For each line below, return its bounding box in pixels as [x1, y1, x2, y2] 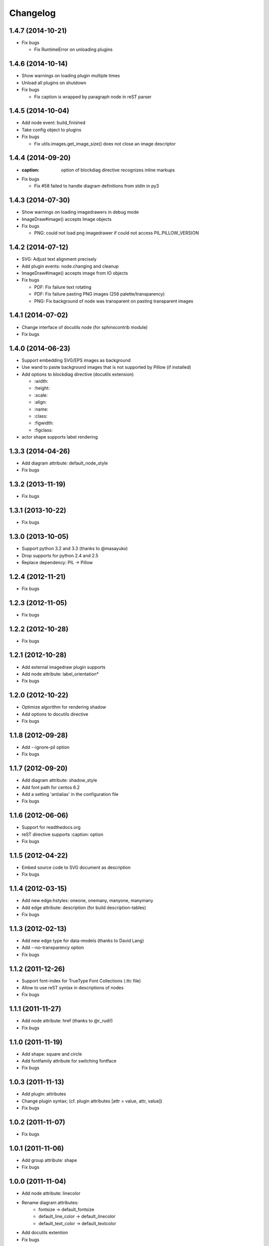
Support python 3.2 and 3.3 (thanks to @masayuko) [21, 546, 128, 552]
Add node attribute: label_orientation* [21, 671, 99, 677]
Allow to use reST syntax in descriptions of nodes [21, 985, 124, 991]
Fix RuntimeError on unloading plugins [34, 46, 113, 52]
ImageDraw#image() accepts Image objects [21, 216, 112, 222]
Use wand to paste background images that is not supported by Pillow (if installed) [21, 364, 191, 370]
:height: [34, 385, 50, 391]
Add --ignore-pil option [21, 744, 70, 750]
